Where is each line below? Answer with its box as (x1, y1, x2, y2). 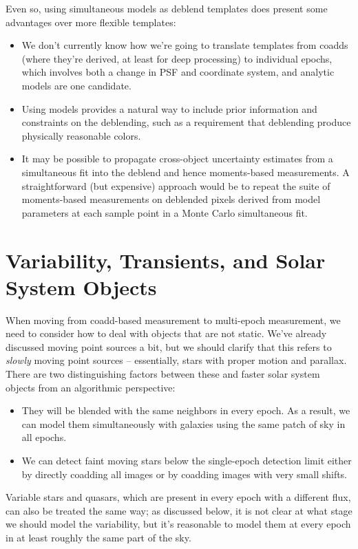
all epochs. (21, 430, 67, 444)
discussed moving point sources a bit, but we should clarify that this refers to (6, 339, 332, 354)
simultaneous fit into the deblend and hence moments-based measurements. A (21, 164, 350, 179)
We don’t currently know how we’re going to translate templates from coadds (21, 38, 348, 52)
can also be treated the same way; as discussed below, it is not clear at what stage (6, 503, 352, 517)
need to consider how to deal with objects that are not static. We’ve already (6, 326, 327, 341)
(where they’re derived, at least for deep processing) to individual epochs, (21, 51, 333, 65)
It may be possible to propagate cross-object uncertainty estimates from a (21, 151, 333, 166)
